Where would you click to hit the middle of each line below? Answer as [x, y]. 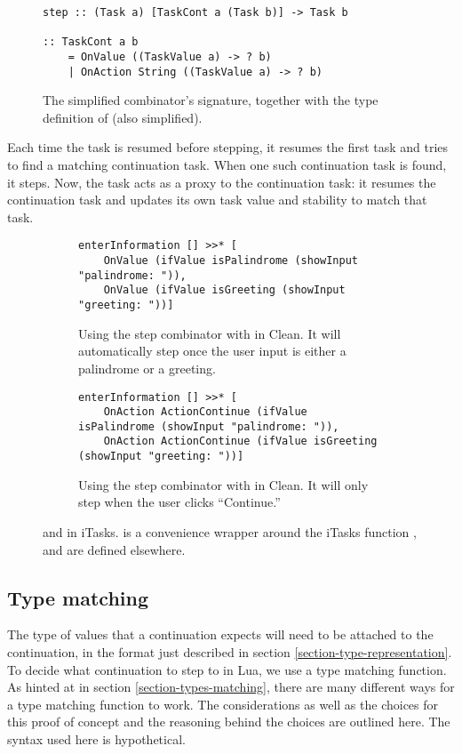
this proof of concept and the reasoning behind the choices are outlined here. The [229, 722]
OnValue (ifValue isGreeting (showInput [224, 290]
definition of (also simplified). [123, 117]
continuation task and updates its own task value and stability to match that [217, 200]
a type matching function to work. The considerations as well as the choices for [223, 704]
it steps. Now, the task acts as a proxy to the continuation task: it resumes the [222, 182]
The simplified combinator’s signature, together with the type [211, 100]
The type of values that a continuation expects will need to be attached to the [220, 634]
